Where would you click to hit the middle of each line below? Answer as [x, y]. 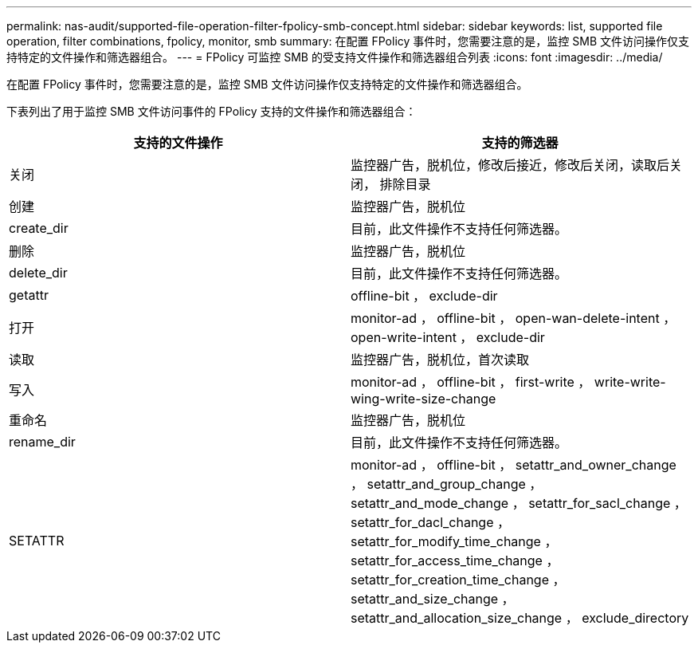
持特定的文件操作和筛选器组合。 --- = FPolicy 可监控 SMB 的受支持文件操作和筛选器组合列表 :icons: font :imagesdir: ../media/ [335, 57]
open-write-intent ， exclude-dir [448, 337]
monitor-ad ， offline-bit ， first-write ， [471, 382]
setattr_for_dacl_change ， [431, 522]
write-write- [630, 382]
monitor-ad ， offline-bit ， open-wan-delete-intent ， [514, 318]
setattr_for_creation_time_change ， [458, 580]
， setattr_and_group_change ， [447, 484]
